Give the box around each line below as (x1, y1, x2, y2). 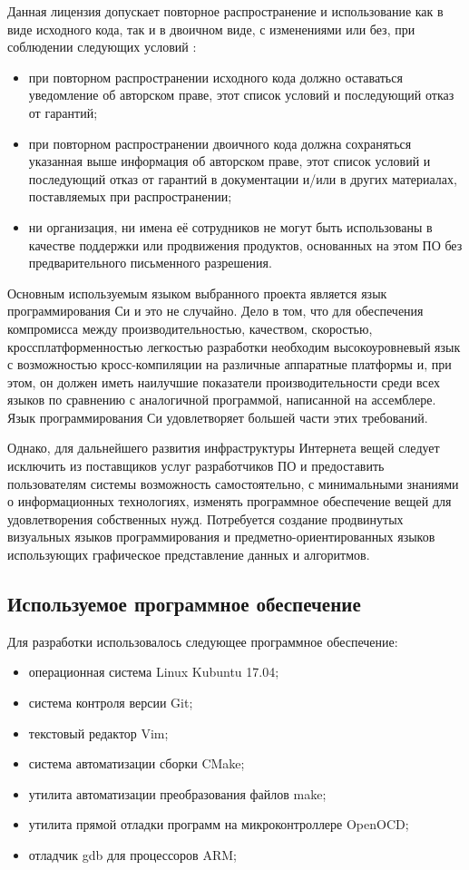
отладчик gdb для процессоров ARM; (28, 845, 237, 864)
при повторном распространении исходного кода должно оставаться (28, 67, 403, 86)
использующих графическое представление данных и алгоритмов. (7, 545, 370, 564)
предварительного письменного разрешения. (28, 253, 272, 272)
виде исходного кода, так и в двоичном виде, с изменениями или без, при (7, 19, 415, 38)
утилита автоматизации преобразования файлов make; (28, 784, 327, 803)
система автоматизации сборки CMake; (28, 754, 245, 773)
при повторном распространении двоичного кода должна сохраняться (28, 133, 412, 152)
